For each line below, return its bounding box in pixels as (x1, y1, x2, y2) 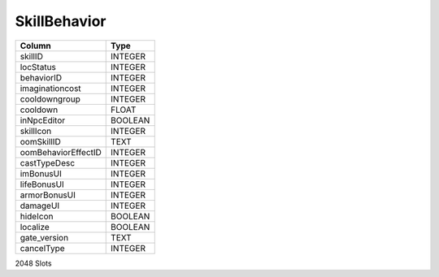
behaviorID (20, 71, 63, 83)
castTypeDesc (20, 157, 76, 168)
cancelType (20, 242, 65, 253)
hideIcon (20, 210, 54, 222)
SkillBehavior (15, 12, 106, 30)
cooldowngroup (20, 93, 81, 105)
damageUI (20, 200, 60, 211)
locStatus (20, 61, 57, 72)
